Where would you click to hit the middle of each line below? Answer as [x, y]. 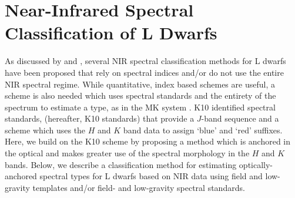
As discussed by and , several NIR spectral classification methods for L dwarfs [145, 61]
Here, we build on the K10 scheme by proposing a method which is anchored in [148, 141]
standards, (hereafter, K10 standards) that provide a [100, 118]
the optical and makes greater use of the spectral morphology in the [127, 153]
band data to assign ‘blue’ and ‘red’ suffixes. [203, 130]
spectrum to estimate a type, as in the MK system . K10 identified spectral [140, 107]
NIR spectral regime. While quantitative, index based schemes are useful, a [140, 84]
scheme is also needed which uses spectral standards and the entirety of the [140, 95]
